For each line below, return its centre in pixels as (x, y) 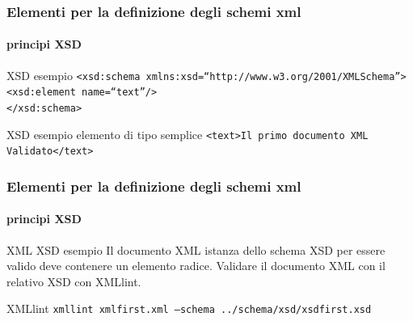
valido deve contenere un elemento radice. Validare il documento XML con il (196, 266)
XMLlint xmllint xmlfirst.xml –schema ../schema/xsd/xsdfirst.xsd (189, 308)
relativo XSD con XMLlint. (74, 281)
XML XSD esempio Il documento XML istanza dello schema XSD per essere (196, 249)
